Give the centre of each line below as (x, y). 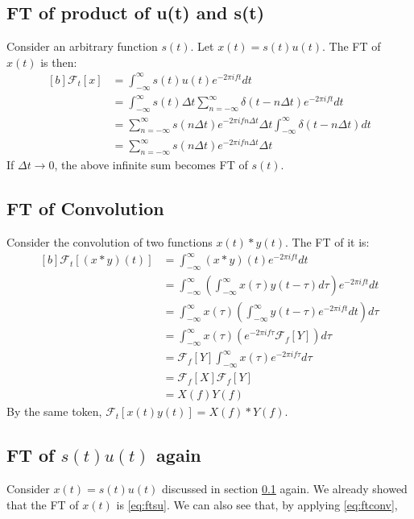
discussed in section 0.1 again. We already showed (284, 489)
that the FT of (43, 504)
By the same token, (54, 411)
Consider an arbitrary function (82, 46)
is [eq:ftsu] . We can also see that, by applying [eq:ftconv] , (257, 504)
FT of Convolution (85, 208)
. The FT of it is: (327, 242)
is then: (59, 62)
